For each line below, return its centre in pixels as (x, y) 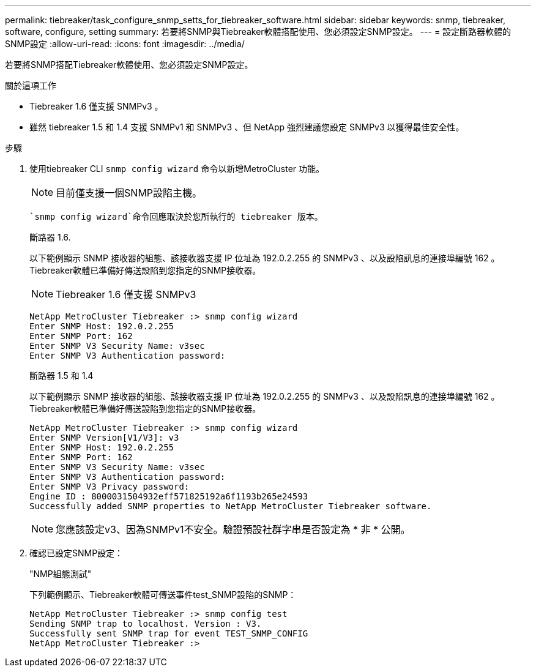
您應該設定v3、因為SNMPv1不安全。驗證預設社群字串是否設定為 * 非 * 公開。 (233, 529)
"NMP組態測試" (61, 574)
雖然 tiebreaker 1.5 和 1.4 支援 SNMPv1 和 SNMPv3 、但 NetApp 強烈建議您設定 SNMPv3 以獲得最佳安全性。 (247, 127)
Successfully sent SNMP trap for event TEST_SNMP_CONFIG (169, 633)
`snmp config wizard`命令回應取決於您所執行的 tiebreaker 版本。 (176, 217)
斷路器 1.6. (50, 237)
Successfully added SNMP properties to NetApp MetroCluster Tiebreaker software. (231, 506)
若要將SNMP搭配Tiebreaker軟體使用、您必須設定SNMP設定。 (129, 65)
